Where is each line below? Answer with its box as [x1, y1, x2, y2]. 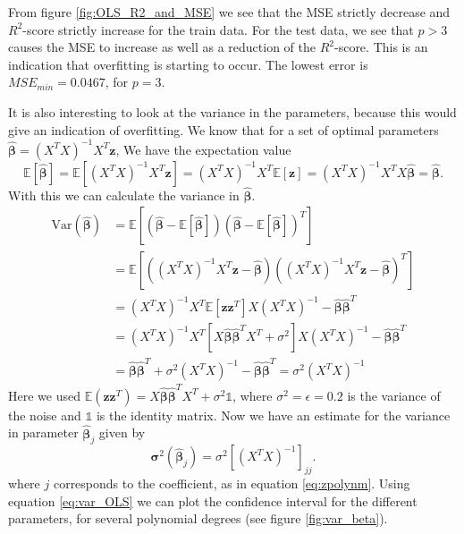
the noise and [8, 405, 81, 424]
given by [98, 423, 146, 442]
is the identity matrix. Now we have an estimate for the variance [96, 405, 451, 424]
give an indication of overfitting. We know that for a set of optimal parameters [8, 120, 439, 139]
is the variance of [347, 386, 441, 404]
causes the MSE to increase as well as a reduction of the [8, 38, 316, 56]
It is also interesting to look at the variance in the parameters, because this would [8, 102, 457, 121]
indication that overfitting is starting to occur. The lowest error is [8, 55, 368, 73]
